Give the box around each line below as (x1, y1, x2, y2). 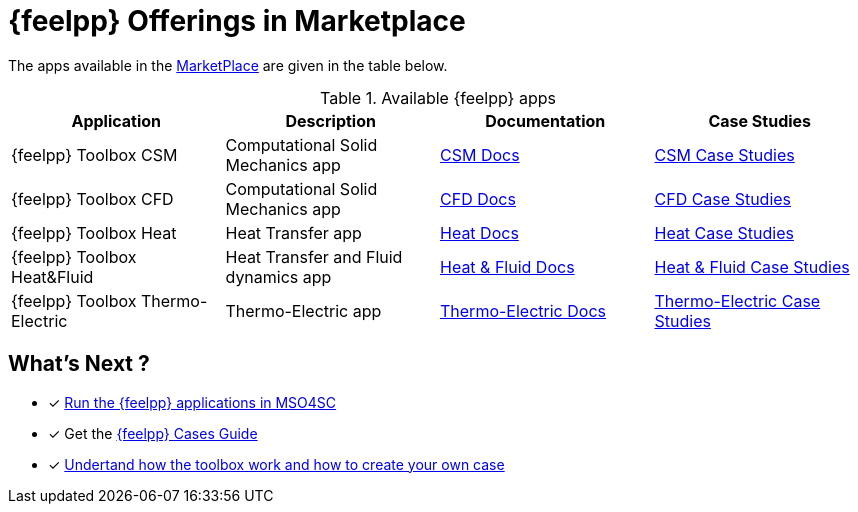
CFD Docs (440, 188, 516, 209)
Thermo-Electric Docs (440, 300, 606, 321)
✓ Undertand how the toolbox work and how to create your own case (48, 455, 505, 473)
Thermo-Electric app (225, 300, 382, 321)
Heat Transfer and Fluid (225, 246, 403, 267)
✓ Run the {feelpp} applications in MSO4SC (48, 393, 337, 411)
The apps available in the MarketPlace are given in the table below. (8, 56, 448, 74)
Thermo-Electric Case (654, 290, 821, 311)
